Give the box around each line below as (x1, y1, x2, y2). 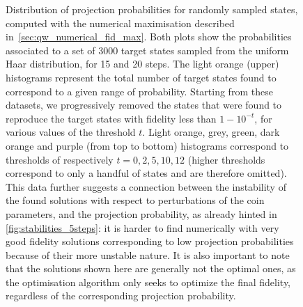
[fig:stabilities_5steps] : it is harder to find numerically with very (6, 220, 279, 235)
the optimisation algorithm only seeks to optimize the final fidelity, (6, 274, 291, 289)
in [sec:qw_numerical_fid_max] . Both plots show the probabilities (6, 29, 292, 44)
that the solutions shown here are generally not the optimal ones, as (6, 261, 296, 276)
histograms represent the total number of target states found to (6, 70, 277, 84)
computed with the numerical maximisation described (6, 15, 235, 30)
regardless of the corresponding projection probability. (6, 288, 236, 303)
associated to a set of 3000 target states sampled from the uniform (6, 42, 289, 57)
